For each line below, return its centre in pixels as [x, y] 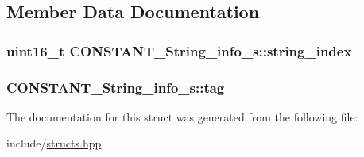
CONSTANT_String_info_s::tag [116, 87]
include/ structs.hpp [54, 143]
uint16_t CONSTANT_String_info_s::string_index [179, 50]
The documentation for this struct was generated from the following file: [182, 116]
